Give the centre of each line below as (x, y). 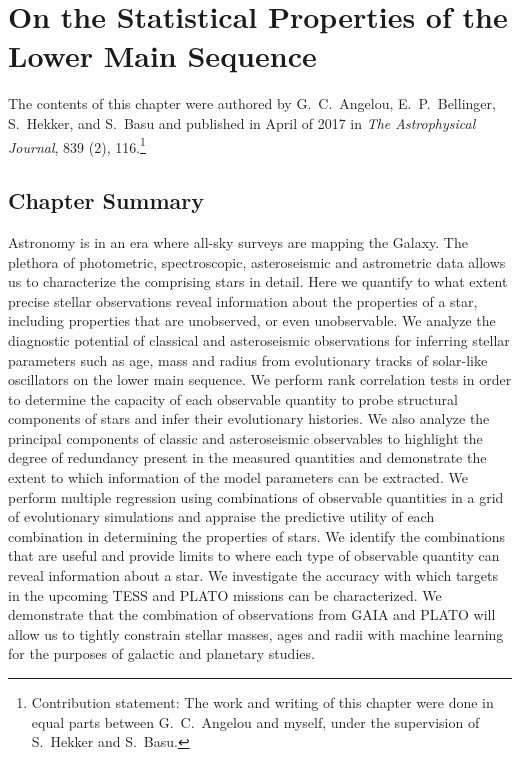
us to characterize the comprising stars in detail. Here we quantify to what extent (258, 281)
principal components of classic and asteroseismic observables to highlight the (245, 437)
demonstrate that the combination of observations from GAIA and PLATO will (252, 614)
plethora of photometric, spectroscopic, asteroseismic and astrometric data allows (257, 261)
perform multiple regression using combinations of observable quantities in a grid (256, 496)
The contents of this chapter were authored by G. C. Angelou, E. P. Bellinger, (252, 103)
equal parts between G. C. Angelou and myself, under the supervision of (255, 721)
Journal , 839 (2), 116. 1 (77, 145)
